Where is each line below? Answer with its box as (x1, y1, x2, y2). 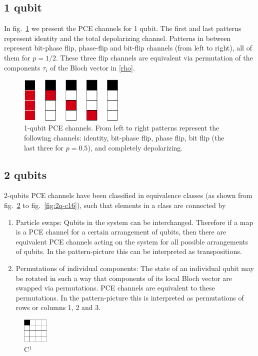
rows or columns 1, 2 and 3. (15, 302, 101, 312)
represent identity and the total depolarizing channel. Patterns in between (4, 32, 231, 43)
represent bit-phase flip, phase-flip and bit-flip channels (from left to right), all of (4, 42, 252, 53)
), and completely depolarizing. (87, 142, 183, 152)
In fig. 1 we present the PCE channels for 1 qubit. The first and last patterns (4, 23, 241, 33)
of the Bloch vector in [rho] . (50, 62, 135, 72)
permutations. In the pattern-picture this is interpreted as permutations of (15, 292, 244, 302)
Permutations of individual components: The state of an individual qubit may (15, 262, 254, 273)
